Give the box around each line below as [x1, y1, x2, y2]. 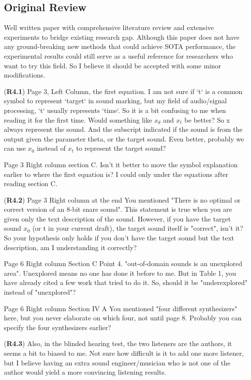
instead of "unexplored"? [4, 287, 76, 297]
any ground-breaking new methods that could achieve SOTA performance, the [4, 41, 236, 51]
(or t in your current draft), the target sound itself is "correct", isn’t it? [32, 223, 243, 233]
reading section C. [4, 178, 58, 189]
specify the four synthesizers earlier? [4, 322, 111, 332]
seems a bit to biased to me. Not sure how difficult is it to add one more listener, [4, 348, 244, 358]
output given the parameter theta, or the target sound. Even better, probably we [4, 133, 244, 143]
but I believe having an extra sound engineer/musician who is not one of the [4, 357, 231, 367]
